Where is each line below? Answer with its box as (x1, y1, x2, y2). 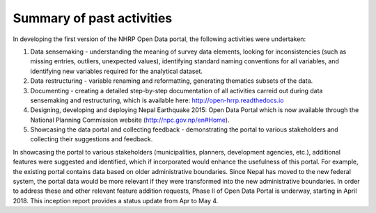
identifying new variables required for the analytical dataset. (30, 67, 203, 75)
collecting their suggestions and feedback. (30, 135, 153, 143)
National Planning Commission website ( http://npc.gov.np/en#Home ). (30, 116, 230, 124)
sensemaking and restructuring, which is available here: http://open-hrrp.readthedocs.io (30, 96, 284, 104)
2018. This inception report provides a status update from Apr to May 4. (13, 196, 219, 205)
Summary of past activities (13, 10, 173, 26)
